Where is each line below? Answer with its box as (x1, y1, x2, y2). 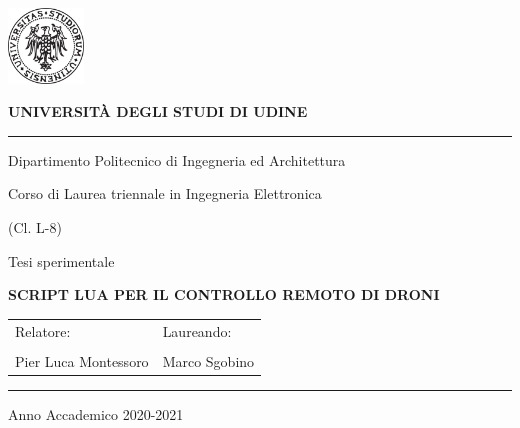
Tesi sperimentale (8, 250, 115, 271)
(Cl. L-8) (8, 216, 62, 237)
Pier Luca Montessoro (15, 350, 149, 371)
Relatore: (15, 320, 71, 341)
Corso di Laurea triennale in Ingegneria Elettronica (8, 183, 322, 204)
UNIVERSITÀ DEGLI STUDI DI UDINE (8, 101, 308, 122)
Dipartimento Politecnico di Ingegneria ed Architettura (8, 149, 346, 170)
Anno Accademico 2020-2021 (8, 403, 184, 424)
